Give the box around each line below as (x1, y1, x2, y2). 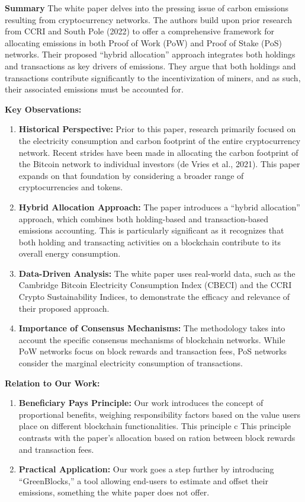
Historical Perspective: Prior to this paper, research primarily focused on (18, 123, 296, 135)
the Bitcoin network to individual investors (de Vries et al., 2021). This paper (18, 158, 300, 170)
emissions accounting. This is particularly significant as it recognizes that (18, 224, 284, 236)
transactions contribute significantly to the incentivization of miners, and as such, (5, 71, 301, 84)
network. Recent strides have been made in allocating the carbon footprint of (18, 146, 298, 158)
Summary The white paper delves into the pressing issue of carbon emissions (5, 2, 289, 14)
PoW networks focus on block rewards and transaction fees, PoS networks (18, 345, 287, 357)
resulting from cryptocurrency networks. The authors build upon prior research (5, 13, 292, 25)
